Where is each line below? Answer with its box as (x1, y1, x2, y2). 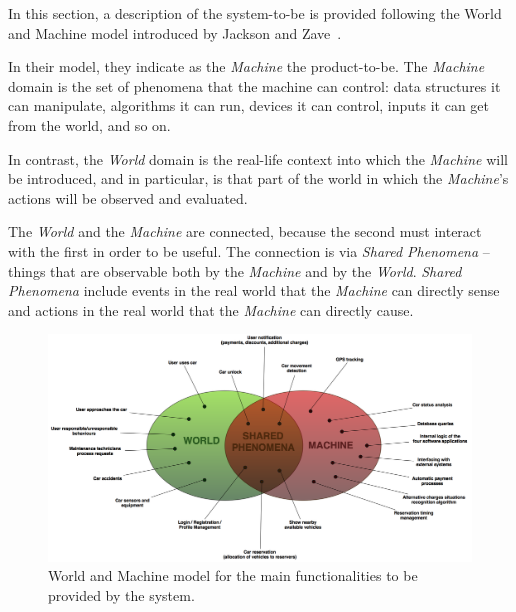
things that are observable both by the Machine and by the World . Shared (8, 260, 462, 281)
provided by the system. (48, 584, 195, 605)
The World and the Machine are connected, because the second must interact (8, 221, 482, 242)
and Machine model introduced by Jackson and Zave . (8, 22, 342, 43)
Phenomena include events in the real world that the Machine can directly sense (8, 280, 500, 301)
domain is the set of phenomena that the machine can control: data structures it (8, 75, 501, 96)
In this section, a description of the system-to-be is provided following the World (8, 3, 502, 23)
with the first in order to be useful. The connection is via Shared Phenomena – (8, 240, 490, 261)
